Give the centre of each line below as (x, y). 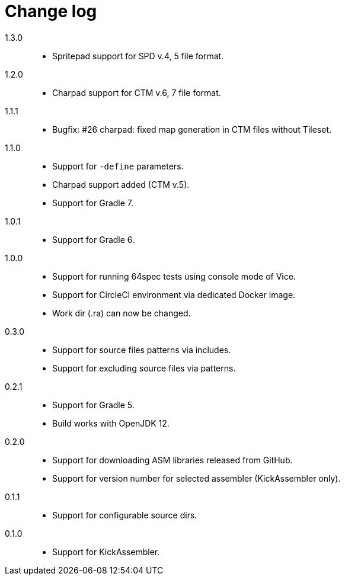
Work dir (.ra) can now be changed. (122, 313)
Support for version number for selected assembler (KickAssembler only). (197, 478)
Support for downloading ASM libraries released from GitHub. (172, 460)
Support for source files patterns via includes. (142, 350)
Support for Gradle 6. (94, 239)
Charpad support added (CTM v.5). (121, 184)
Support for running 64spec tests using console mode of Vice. (174, 276)
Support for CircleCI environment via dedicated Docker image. (174, 294)
